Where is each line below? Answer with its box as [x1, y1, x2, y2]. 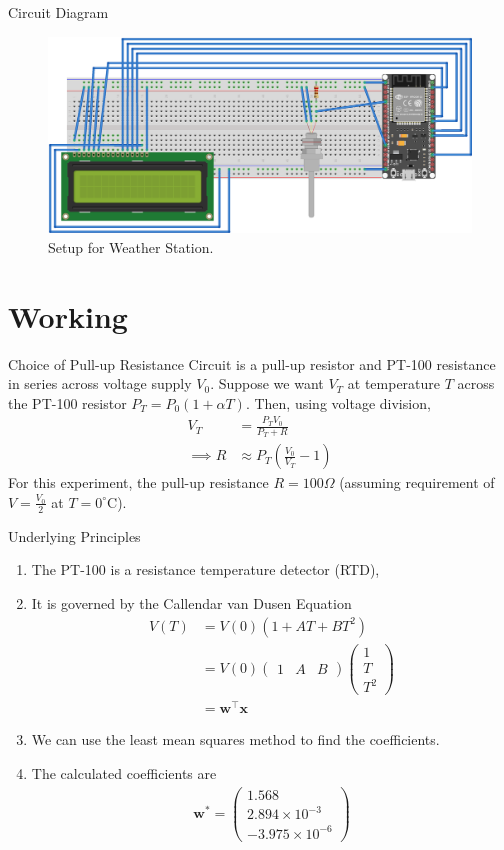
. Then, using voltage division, [245, 392, 431, 413]
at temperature [347, 373, 441, 394]
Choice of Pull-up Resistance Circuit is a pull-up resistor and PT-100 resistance [8, 353, 496, 374]
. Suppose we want [210, 373, 324, 394]
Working [8, 295, 128, 336]
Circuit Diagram [8, 2, 109, 22]
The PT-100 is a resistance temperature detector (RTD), [31, 559, 380, 580]
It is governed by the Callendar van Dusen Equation [31, 592, 352, 613]
